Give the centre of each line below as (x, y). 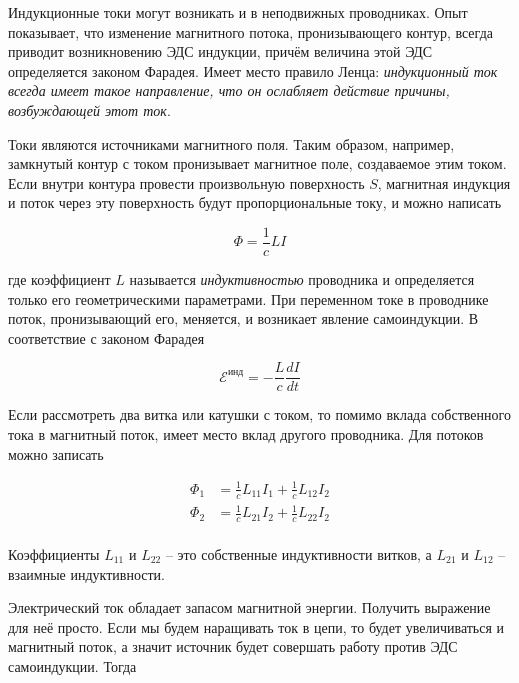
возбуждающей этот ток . (89, 109)
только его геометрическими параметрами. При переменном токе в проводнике (248, 298)
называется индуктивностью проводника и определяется (302, 279)
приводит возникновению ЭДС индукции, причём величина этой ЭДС (220, 51)
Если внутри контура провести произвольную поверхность (186, 182)
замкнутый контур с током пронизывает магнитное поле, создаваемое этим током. (257, 163)
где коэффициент (59, 279)
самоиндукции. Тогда (72, 665)
